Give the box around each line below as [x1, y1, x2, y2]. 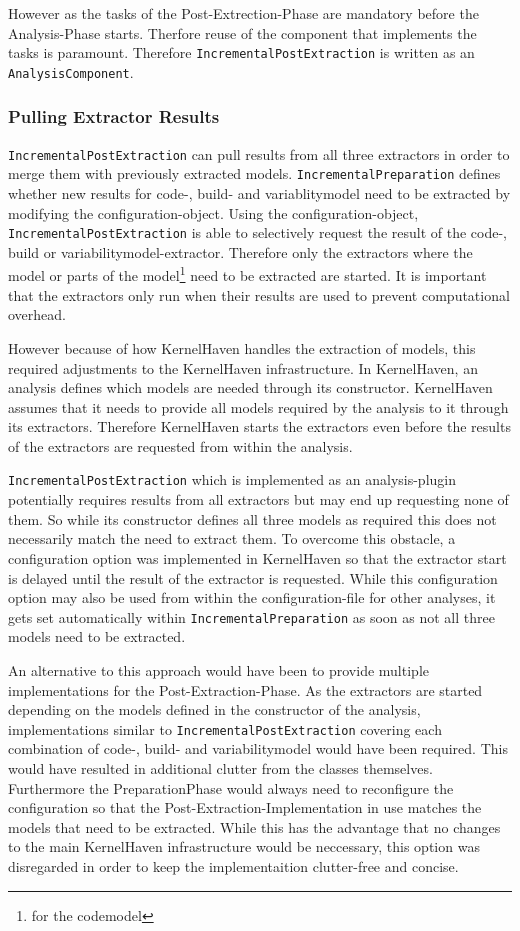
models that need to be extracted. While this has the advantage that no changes [8, 816, 501, 837]
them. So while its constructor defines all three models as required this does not [8, 508, 497, 529]
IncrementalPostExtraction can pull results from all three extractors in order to [8, 143, 510, 164]
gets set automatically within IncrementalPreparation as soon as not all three [8, 606, 495, 627]
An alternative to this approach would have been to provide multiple [8, 659, 429, 680]
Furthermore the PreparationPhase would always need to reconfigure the [8, 777, 454, 798]
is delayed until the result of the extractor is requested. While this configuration [8, 567, 498, 588]
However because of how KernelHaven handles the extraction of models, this [8, 337, 476, 358]
